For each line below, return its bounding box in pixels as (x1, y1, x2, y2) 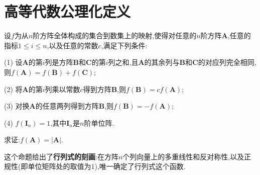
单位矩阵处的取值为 (28, 161, 91, 171)
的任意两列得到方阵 (35, 101, 99, 111)
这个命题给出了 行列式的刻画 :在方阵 (4, 151, 118, 161)
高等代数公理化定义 (4, 1, 131, 22)
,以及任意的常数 (47, 40, 98, 50)
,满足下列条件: (101, 40, 148, 50)
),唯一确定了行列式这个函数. (94, 161, 186, 171)
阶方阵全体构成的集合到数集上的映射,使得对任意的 (33, 30, 197, 41)
